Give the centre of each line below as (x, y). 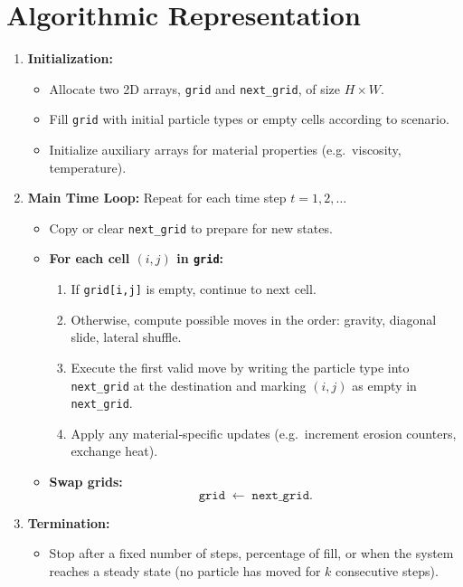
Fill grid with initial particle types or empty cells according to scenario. (249, 119)
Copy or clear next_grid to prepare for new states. (191, 227)
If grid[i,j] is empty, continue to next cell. (194, 289)
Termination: (69, 522)
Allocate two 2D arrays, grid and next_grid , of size (194, 88)
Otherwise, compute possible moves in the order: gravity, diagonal (254, 319)
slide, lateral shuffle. (126, 337)
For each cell (90, 258)
